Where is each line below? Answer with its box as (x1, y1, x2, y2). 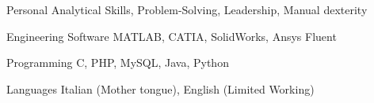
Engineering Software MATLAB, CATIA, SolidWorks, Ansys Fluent (6, 28, 337, 44)
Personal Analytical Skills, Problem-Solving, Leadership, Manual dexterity (6, 2, 368, 17)
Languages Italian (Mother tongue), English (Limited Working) (6, 80, 315, 97)
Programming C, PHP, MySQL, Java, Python (6, 54, 229, 71)
